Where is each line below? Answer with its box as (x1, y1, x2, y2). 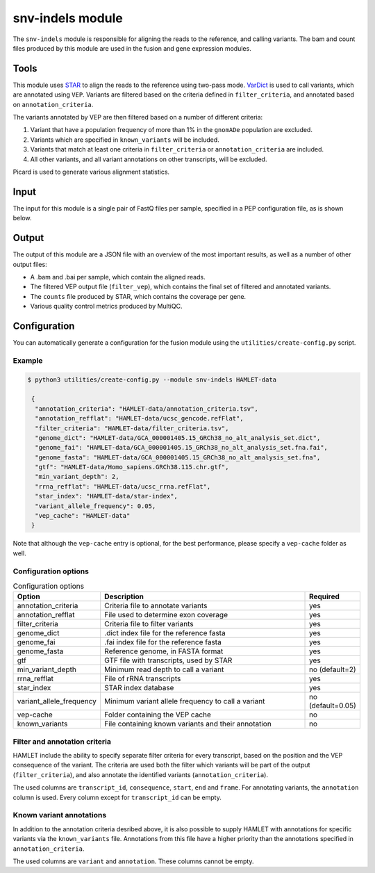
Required (309, 591, 340, 601)
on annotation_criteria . (12, 100, 94, 108)
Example (12, 355, 43, 365)
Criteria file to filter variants (104, 619, 194, 629)
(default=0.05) (309, 701, 357, 710)
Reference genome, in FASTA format (104, 646, 224, 656)
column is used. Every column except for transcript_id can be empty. (12, 793, 222, 801)
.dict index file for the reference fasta (104, 628, 226, 638)
